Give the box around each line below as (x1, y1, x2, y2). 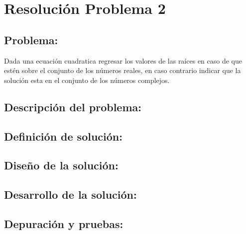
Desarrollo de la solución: (4, 187, 137, 202)
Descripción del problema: (4, 99, 141, 114)
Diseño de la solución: (4, 157, 119, 173)
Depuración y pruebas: (4, 216, 123, 231)
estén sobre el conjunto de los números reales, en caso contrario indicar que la (4, 65, 241, 76)
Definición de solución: (4, 128, 123, 144)
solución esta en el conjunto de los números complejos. (4, 75, 170, 85)
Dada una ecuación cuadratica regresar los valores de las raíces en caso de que (4, 55, 242, 66)
